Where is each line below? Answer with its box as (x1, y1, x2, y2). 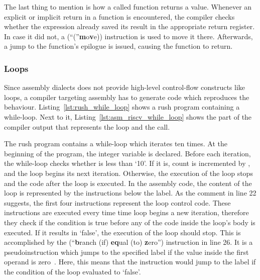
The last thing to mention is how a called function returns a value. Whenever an (4, 2, 252, 12)
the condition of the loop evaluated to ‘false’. (4, 266, 141, 276)
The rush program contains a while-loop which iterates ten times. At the (4, 138, 227, 149)
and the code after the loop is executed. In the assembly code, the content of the (4, 177, 252, 188)
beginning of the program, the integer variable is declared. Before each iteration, (4, 148, 251, 158)
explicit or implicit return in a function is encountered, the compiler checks (4, 11, 235, 22)
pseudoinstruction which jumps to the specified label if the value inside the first (4, 246, 249, 257)
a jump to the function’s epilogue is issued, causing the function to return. (4, 41, 233, 51)
